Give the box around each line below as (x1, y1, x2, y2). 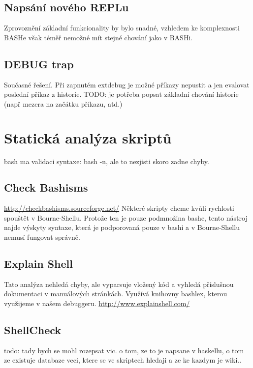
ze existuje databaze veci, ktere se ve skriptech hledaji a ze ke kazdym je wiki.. (4, 355, 242, 365)
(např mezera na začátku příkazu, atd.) (4, 98, 123, 109)
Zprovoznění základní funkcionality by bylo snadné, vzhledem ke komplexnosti (4, 23, 240, 33)
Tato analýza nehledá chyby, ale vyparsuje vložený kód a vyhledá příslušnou (4, 279, 234, 289)
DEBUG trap (4, 56, 74, 71)
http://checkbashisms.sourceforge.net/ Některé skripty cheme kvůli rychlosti (4, 203, 234, 213)
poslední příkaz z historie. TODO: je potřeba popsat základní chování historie (4, 89, 239, 99)
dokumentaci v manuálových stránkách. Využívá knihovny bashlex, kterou (4, 288, 227, 299)
